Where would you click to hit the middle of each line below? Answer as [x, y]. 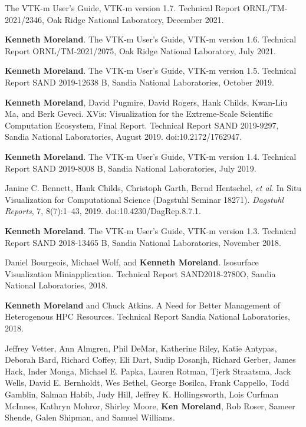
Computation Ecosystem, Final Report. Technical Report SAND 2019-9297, [142, 125]
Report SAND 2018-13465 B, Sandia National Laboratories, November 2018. [143, 242]
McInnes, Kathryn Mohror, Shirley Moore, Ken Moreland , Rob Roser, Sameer [150, 405]
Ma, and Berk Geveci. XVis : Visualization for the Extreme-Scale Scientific [139, 114]
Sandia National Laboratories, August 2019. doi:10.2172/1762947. [123, 137]
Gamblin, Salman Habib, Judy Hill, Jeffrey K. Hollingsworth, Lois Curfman [142, 394]
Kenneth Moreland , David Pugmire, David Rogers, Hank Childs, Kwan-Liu [146, 102]
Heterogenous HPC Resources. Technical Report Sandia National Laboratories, [147, 316]
